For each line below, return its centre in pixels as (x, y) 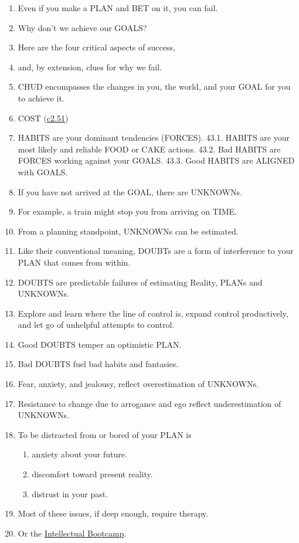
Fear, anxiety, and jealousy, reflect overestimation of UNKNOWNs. (138, 384)
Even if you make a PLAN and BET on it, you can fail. (118, 8)
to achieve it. (41, 98)
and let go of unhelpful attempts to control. (96, 325)
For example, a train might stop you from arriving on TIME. (128, 211)
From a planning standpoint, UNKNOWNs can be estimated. (128, 231)
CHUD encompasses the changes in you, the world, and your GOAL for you (154, 86)
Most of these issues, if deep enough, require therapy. (113, 513)
